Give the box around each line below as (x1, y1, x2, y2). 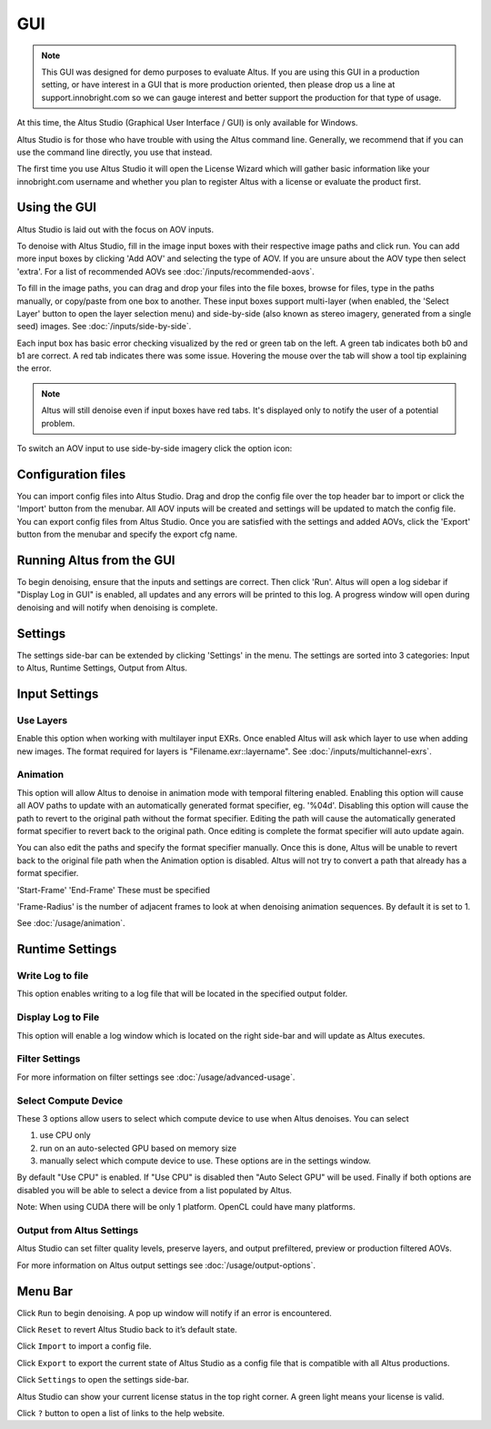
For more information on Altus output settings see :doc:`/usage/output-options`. (16, 1260, 316, 1271)
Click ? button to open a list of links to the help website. (16, 1408, 225, 1419)
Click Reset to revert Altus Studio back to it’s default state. (16, 1324, 238, 1335)
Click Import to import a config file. (16, 1341, 152, 1352)
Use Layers (16, 714, 68, 727)
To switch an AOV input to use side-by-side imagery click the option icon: (16, 443, 293, 454)
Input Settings (16, 686, 99, 701)
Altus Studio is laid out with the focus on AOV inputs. (16, 224, 215, 235)
